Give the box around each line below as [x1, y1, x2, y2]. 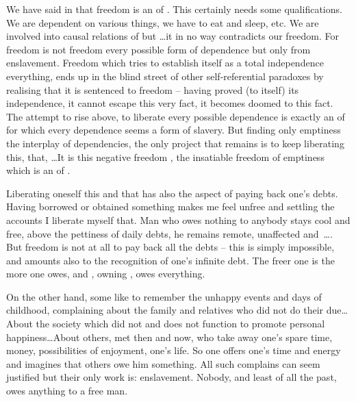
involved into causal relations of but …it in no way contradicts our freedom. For [6, 29, 340, 43]
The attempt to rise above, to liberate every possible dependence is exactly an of [6, 109, 345, 123]
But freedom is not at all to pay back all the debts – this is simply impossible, [6, 240, 335, 254]
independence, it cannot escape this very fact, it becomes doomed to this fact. [6, 96, 333, 110]
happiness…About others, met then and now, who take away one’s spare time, [6, 329, 333, 344]
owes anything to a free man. [6, 384, 128, 398]
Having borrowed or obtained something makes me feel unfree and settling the [6, 199, 335, 214]
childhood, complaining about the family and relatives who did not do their [6, 303, 324, 317]
